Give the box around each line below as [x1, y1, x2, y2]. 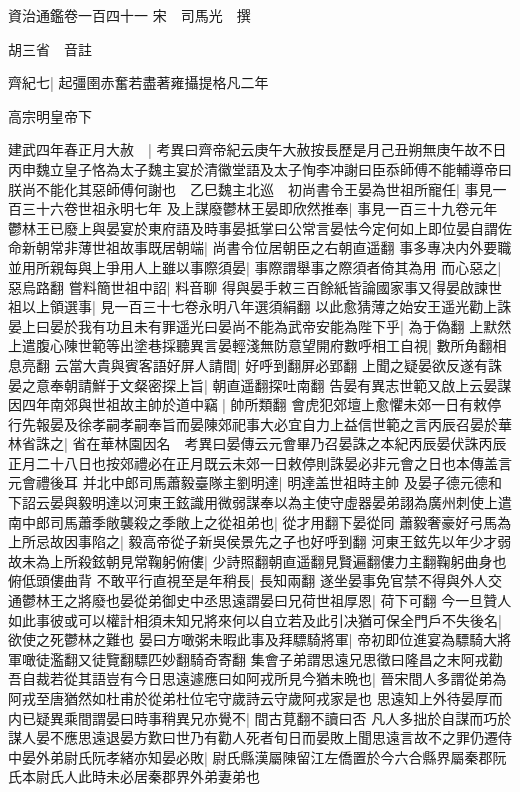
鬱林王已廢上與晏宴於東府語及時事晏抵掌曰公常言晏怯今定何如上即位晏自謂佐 [8, 217, 512, 238]
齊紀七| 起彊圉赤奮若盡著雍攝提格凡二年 [8, 72, 269, 93]
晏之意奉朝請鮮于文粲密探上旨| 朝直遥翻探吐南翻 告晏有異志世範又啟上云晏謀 [8, 374, 512, 395]
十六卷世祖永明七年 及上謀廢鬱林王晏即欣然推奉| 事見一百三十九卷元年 [35, 198, 498, 219]
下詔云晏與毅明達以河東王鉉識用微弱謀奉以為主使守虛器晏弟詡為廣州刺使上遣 [8, 492, 512, 513]
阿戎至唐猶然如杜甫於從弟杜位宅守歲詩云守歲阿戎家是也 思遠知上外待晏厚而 [8, 688, 503, 708]
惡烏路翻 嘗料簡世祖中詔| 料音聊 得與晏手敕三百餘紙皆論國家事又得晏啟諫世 [8, 276, 502, 297]
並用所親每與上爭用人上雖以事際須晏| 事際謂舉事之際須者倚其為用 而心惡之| [8, 256, 502, 277]
